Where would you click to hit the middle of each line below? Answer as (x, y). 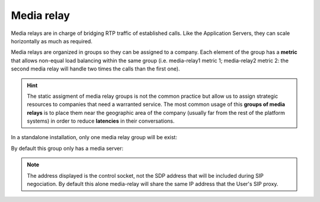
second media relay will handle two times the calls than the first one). (95, 69)
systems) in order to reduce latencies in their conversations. (101, 121)
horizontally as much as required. (52, 41)
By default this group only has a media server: (67, 148)
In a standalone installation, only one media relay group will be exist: (94, 137)
